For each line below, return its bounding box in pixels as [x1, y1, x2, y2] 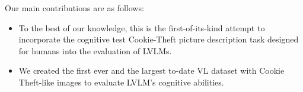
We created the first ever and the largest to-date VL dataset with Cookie [18, 64, 285, 77]
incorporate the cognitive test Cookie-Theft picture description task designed [18, 33, 299, 45]
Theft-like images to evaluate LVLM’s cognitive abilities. [18, 75, 224, 88]
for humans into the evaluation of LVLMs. [18, 44, 172, 57]
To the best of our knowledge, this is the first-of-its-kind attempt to [18, 21, 265, 34]
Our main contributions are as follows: [5, 2, 144, 14]
